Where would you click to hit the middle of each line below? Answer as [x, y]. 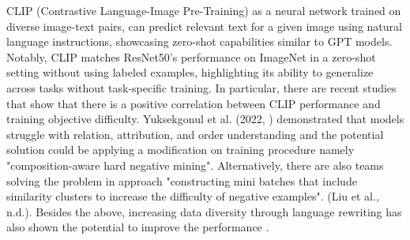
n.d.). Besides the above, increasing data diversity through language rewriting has [204, 211]
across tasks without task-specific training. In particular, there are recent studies [201, 87]
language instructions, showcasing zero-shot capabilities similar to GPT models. [199, 41]
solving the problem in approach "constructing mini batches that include [182, 180]
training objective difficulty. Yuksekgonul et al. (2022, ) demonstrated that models [205, 119]
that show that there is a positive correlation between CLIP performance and [194, 103]
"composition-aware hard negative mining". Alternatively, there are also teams [195, 165]
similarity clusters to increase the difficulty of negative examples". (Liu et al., [193, 196]
